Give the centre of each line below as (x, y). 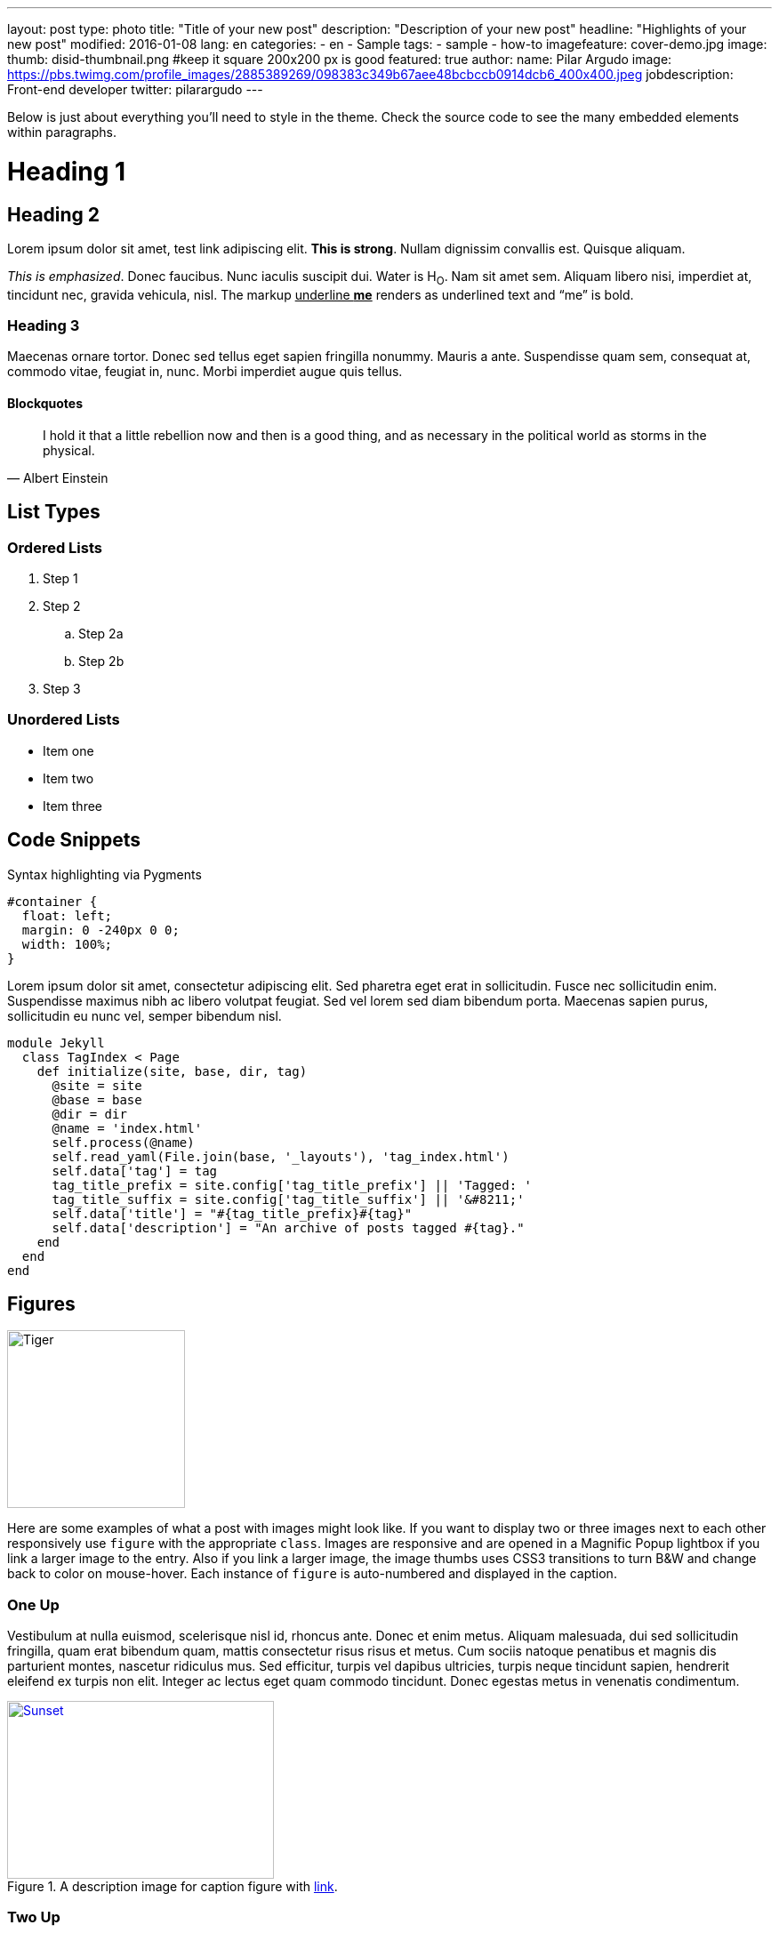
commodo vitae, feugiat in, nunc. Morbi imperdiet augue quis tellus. (205, 372)
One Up (33, 1604)
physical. (69, 450)
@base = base (97, 1099)
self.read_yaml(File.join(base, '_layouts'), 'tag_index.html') (281, 1156)
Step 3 (62, 688)
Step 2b (101, 661)
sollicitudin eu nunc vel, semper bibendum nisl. (145, 1015)
